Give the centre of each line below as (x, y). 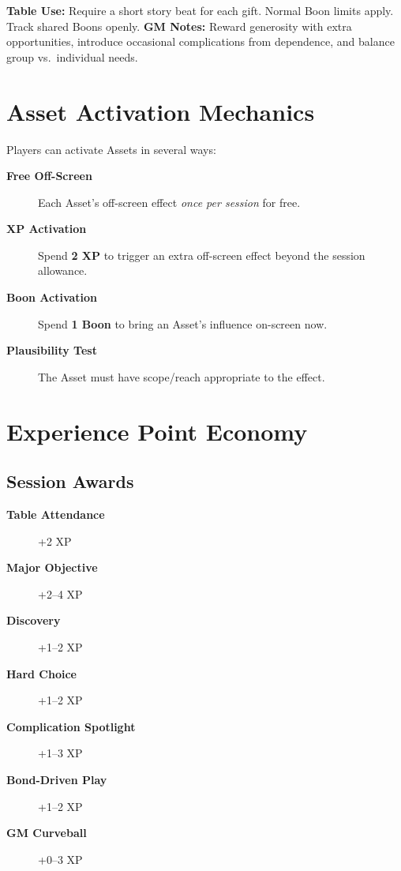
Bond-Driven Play (57, 779)
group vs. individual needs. (72, 56)
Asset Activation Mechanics (161, 111)
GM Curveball (47, 833)
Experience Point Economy (157, 431)
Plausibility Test (52, 350)
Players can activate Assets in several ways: (111, 149)
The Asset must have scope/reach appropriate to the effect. (182, 376)
